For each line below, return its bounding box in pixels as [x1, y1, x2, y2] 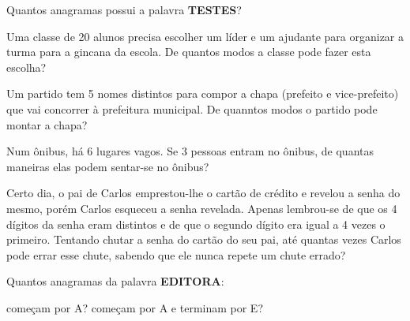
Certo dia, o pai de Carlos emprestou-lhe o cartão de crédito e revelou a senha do [6, 185, 401, 201]
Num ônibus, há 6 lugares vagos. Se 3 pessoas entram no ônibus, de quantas [6, 143, 374, 159]
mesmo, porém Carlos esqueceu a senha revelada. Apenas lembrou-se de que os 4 [6, 200, 397, 216]
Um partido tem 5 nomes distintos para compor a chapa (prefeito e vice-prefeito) [6, 85, 399, 102]
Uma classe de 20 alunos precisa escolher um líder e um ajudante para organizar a [6, 28, 404, 44]
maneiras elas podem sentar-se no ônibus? [6, 158, 209, 174]
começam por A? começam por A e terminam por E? [6, 299, 264, 315]
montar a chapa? [6, 116, 88, 133]
